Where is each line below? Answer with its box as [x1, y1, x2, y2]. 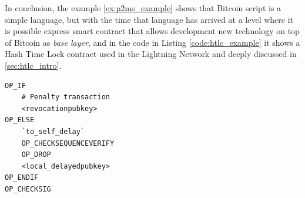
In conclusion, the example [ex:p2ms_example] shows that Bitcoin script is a [5, 2, 281, 14]
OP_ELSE [5, 116, 35, 125]
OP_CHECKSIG [5, 184, 51, 193]
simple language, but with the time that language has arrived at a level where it [5, 13, 294, 25]
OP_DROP [21, 150, 51, 159]
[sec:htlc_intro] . [5, 59, 62, 71]
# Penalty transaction [21, 93, 110, 102]
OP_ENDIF [5, 173, 39, 182]
